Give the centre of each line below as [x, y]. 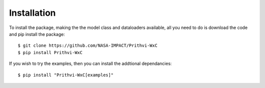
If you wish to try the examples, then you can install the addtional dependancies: [90, 63]
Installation [32, 13]
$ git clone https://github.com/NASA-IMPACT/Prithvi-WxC [88, 46]
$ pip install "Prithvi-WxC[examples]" [66, 75]
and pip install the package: [37, 34]
